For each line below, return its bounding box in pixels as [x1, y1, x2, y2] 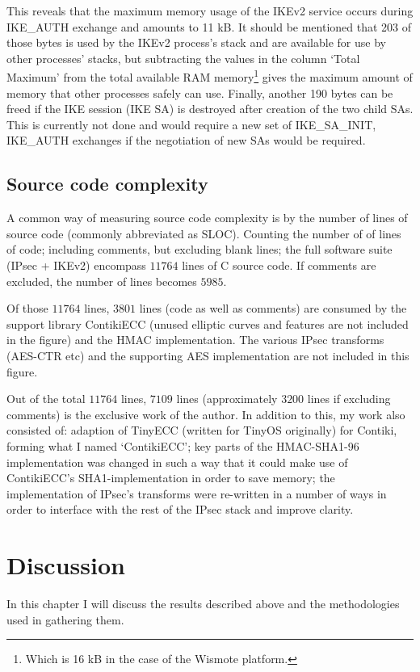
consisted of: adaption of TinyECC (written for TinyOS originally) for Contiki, [6, 422, 397, 439]
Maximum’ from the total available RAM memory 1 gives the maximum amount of [6, 66, 413, 86]
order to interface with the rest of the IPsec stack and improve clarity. [6, 501, 354, 518]
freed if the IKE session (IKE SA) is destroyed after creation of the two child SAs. [6, 100, 414, 117]
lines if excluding [307, 390, 391, 407]
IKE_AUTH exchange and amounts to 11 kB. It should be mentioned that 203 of [6, 18, 412, 35]
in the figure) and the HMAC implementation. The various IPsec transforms [6, 331, 384, 348]
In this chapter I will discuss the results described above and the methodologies [6, 595, 400, 612]
